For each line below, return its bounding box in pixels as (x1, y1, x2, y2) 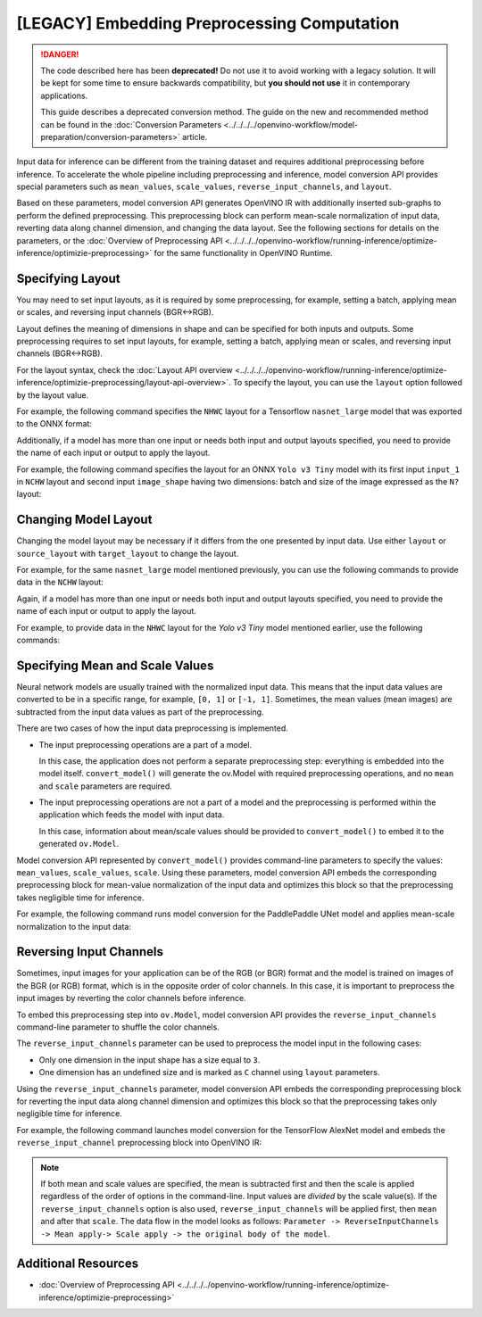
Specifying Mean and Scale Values (16, 658, 214, 673)
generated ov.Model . (38, 839, 120, 849)
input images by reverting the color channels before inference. (16, 993, 246, 1004)
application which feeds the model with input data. (38, 809, 225, 820)
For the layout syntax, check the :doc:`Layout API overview (16, 364, 233, 375)
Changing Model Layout (16, 512, 153, 527)
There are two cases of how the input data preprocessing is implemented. (16, 723, 289, 733)
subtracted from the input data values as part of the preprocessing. (16, 706, 264, 717)
